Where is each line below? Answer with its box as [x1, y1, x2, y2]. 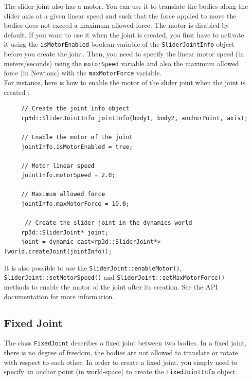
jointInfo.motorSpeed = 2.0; [21, 172, 116, 179]
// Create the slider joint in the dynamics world [24, 219, 192, 227]
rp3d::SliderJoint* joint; [21, 229, 108, 236]
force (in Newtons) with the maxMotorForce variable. [4, 68, 162, 78]
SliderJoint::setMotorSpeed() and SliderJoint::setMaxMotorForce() [4, 272, 225, 282]
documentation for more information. [4, 291, 115, 301]
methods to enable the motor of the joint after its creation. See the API [4, 281, 218, 291]
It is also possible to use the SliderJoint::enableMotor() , [4, 262, 182, 272]
